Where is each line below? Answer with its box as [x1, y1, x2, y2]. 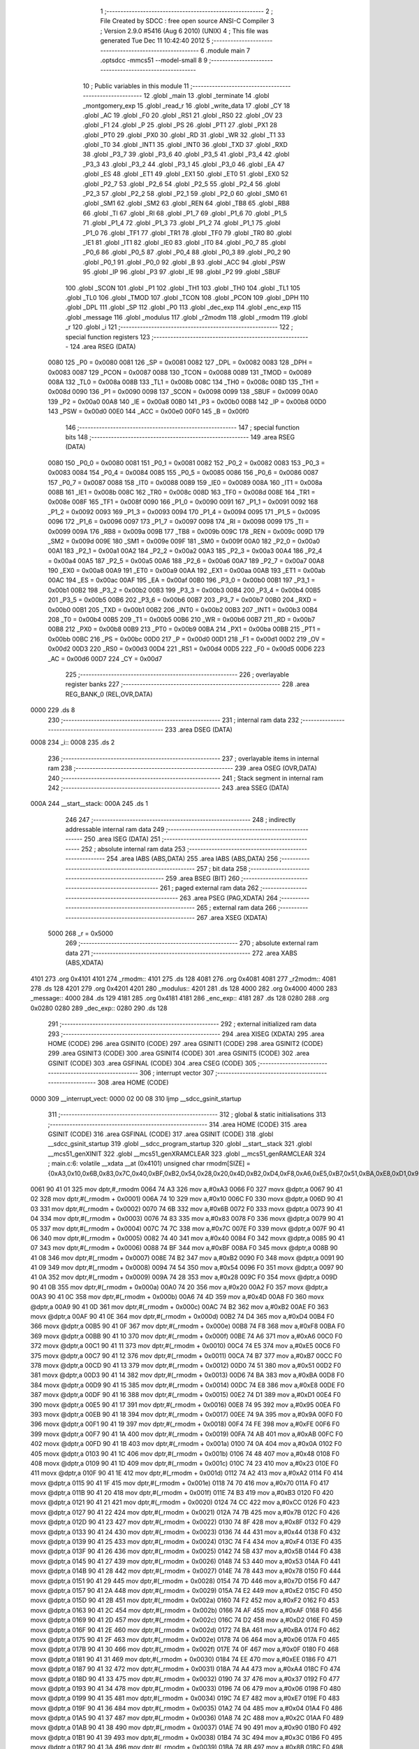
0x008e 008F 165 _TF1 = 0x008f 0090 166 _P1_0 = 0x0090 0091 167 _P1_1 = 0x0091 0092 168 [47, 497, 318, 507]
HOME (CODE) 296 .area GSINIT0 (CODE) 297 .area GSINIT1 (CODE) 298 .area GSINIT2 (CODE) [47, 1039, 324, 1047]
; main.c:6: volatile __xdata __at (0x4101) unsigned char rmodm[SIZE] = [47, 1159, 251, 1168]
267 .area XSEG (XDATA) [196, 913, 268, 921]
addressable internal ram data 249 [65, 826, 165, 834]
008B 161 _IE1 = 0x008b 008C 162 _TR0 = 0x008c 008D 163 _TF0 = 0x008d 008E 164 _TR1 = [47, 488, 316, 496]
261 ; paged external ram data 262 [159, 884, 259, 892]
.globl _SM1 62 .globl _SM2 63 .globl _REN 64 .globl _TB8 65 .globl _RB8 [82, 199, 290, 208]
